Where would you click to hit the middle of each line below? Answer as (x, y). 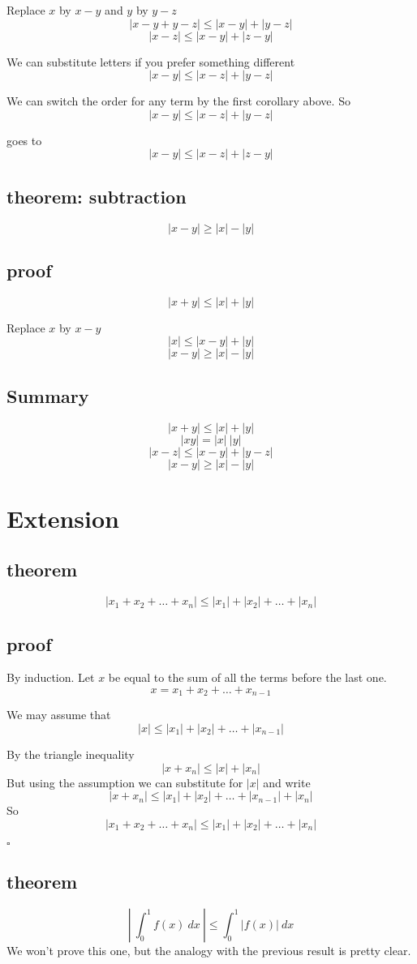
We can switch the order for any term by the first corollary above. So (178, 101)
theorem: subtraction (97, 196)
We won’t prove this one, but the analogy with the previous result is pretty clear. (209, 950)
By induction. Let (51, 677)
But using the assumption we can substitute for (125, 782)
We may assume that (59, 715)
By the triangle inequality (71, 754)
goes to (24, 140)
